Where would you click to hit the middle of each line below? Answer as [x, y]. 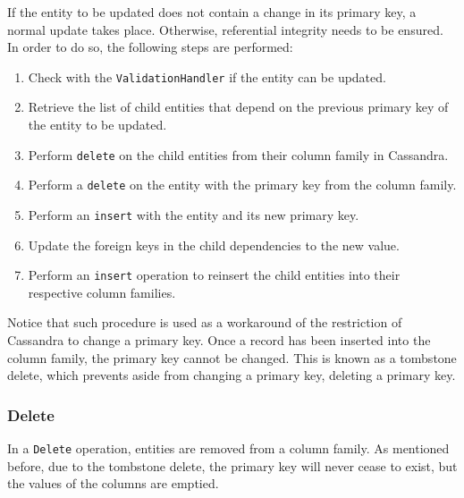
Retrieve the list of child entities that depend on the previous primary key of [238, 107]
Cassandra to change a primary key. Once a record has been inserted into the [219, 340]
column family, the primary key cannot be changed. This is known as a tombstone [232, 357]
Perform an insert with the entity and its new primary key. [194, 214]
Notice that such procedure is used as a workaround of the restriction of [205, 322]
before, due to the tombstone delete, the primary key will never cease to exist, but [232, 465]
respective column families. [102, 292]
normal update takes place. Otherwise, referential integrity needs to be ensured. [225, 29]
